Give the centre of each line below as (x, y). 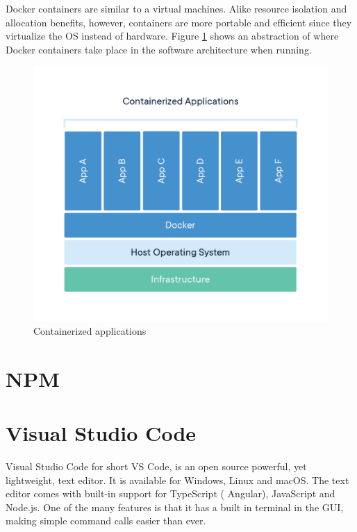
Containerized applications (90, 330)
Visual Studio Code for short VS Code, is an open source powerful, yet (156, 466)
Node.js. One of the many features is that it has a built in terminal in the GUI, (175, 507)
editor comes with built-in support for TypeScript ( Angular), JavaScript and (171, 493)
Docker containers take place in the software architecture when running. (159, 49)
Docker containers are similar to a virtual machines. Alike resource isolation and (176, 8)
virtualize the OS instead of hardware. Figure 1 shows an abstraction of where (172, 36)
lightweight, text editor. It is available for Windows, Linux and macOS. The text (177, 480)
